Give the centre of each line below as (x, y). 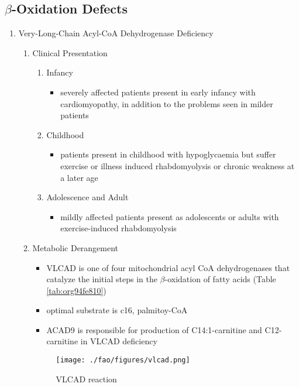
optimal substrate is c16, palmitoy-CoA (117, 310)
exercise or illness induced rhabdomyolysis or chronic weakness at (178, 165)
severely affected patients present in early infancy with (158, 92)
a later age (79, 177)
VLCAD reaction (86, 379)
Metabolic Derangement (75, 247)
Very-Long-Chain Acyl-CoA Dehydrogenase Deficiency (116, 33)
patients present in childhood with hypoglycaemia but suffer (168, 154)
